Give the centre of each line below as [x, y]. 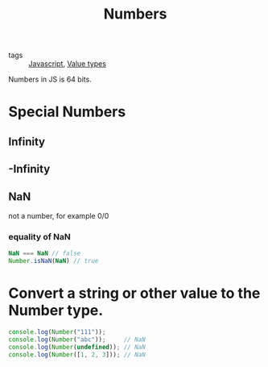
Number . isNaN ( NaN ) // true [54, 261]
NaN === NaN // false [45, 254]
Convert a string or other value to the [134, 293]
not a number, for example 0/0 [59, 215]
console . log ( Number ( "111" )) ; [57, 332]
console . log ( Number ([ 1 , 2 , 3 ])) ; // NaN [77, 354]
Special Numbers [67, 112]
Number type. [56, 311]
